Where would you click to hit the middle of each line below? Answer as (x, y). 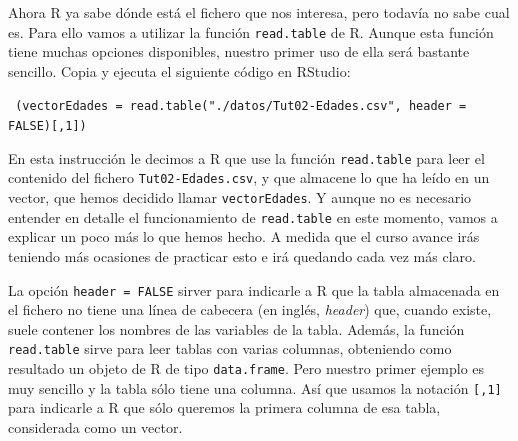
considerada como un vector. (95, 426)
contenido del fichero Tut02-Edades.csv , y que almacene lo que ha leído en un (249, 177)
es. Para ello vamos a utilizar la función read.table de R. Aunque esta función (251, 31)
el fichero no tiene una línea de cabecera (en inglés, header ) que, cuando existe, (250, 309)
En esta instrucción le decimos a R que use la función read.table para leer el (246, 157)
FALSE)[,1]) (47, 126)
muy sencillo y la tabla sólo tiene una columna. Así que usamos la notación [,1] (255, 387)
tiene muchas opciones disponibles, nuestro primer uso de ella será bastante (239, 51)
